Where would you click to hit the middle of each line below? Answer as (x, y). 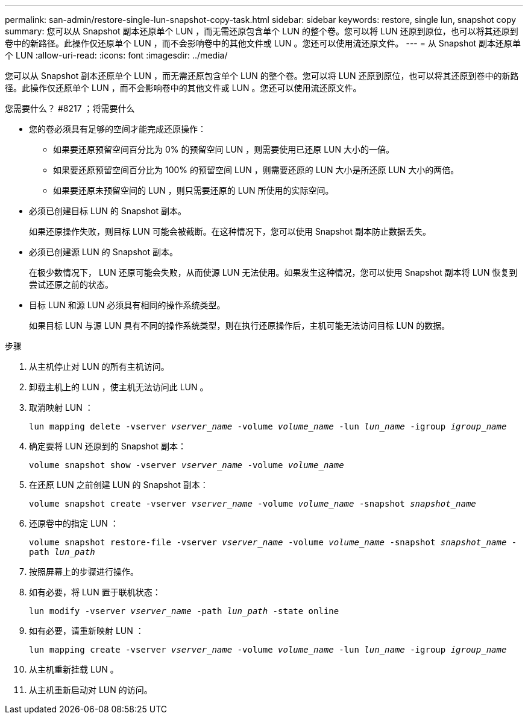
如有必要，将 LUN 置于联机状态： (95, 592)
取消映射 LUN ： (61, 407)
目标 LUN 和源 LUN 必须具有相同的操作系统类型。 (127, 305)
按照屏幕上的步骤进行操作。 (84, 572)
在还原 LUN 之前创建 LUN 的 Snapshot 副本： (119, 485)
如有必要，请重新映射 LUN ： (86, 631)
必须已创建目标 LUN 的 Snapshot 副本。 (108, 211)
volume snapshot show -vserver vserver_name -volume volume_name (187, 465)
